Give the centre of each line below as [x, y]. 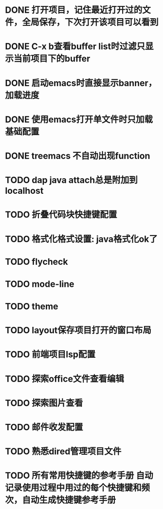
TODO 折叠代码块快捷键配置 [61, 215]
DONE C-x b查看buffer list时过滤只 [75, 46]
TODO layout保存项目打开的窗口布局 [78, 330]
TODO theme [32, 307]
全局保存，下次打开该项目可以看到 [91, 22]
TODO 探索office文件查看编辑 [65, 379]
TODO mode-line [40, 284]
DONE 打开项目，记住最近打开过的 [74, 10]
